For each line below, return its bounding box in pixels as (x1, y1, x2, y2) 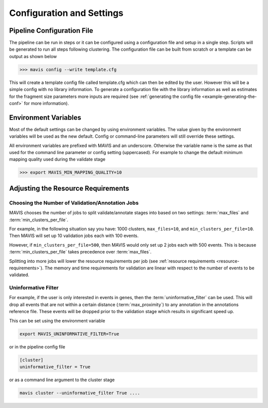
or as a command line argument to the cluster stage (9, 377, 115, 383)
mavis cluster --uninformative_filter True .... (19, 390, 140, 396)
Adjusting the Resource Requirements (9, 184, 130, 192)
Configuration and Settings (9, 7, 124, 18)
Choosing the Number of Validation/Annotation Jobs (9, 199, 139, 206)
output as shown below (9, 53, 57, 59)
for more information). (24, 100, 69, 106)
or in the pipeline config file (9, 343, 66, 350)
